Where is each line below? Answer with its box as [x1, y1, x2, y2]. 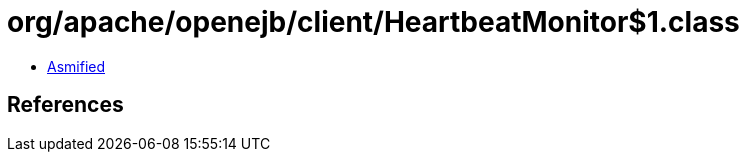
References [7, 92, 124, 118]
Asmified [47, 57, 106, 75]
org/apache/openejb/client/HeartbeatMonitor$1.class [7, 5, 740, 39]
